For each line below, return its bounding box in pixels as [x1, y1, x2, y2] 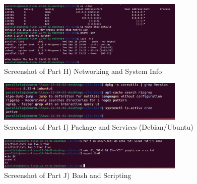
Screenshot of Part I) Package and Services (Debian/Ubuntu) [4, 121, 193, 132]
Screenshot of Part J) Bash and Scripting [4, 170, 132, 180]
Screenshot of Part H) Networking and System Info [4, 65, 162, 76]
